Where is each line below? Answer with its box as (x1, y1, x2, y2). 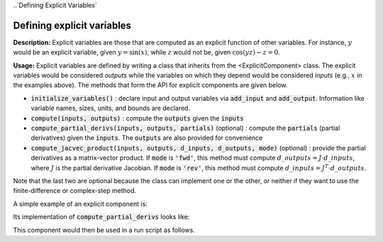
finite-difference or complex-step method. (13, 187, 137, 195)
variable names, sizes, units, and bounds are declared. (30, 104, 191, 113)
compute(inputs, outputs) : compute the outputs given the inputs (30, 114, 244, 122)
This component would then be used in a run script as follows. (13, 226, 195, 234)
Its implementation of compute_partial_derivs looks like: (13, 213, 190, 221)
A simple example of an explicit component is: (13, 199, 148, 208)
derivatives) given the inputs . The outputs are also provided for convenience (30, 133, 263, 142)
